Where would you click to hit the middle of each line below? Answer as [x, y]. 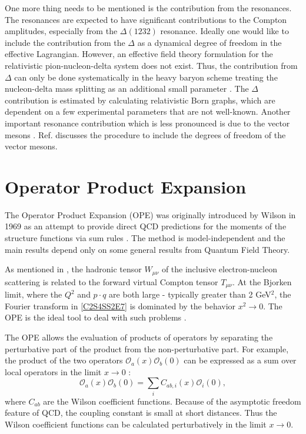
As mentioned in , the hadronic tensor [73, 269]
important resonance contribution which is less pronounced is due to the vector [147, 123]
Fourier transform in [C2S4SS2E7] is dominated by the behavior [120, 306]
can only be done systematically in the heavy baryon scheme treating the [146, 77]
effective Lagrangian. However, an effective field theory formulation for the [139, 54]
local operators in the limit [53, 371]
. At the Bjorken [262, 281]
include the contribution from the [65, 42]
